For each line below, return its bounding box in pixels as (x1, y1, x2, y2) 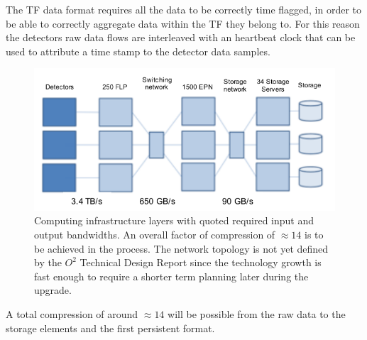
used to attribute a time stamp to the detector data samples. (6, 43, 270, 58)
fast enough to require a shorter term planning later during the (34, 268, 309, 283)
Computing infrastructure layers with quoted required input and (34, 213, 314, 228)
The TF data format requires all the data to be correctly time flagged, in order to (6, 2, 362, 16)
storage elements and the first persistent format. (6, 320, 215, 335)
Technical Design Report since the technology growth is (80, 255, 322, 270)
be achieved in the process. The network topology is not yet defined (34, 241, 329, 256)
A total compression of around (6, 306, 138, 321)
